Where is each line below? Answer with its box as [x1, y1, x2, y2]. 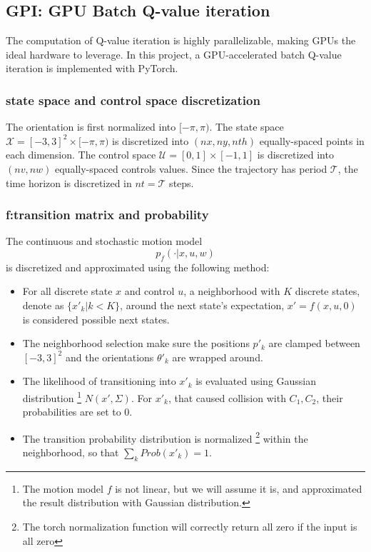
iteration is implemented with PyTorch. [6, 61, 178, 76]
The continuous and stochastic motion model [6, 234, 203, 249]
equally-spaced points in [259, 133, 365, 148]
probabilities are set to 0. [22, 404, 133, 419]
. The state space [209, 119, 284, 134]
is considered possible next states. [22, 311, 170, 326]
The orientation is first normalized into [6, 119, 176, 134]
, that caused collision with [168, 390, 286, 405]
